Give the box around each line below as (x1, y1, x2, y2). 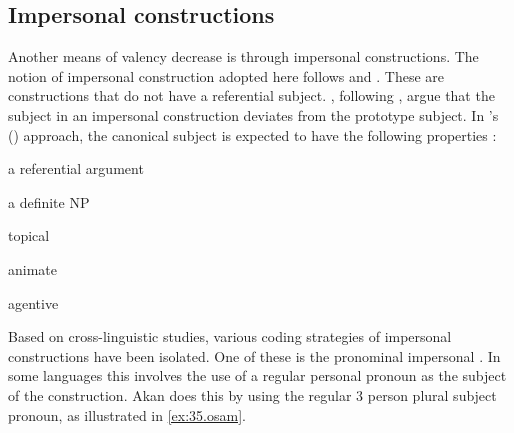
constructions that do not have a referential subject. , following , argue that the (8, 85, 495, 106)
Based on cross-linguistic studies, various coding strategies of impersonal (8, 326, 452, 347)
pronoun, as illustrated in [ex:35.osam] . (8, 404, 246, 425)
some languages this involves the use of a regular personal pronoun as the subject (8, 365, 507, 386)
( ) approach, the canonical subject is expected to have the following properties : (8, 124, 497, 145)
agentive (8, 292, 59, 313)
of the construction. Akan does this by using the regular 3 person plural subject (8, 384, 497, 405)
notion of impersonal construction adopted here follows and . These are (8, 65, 445, 86)
